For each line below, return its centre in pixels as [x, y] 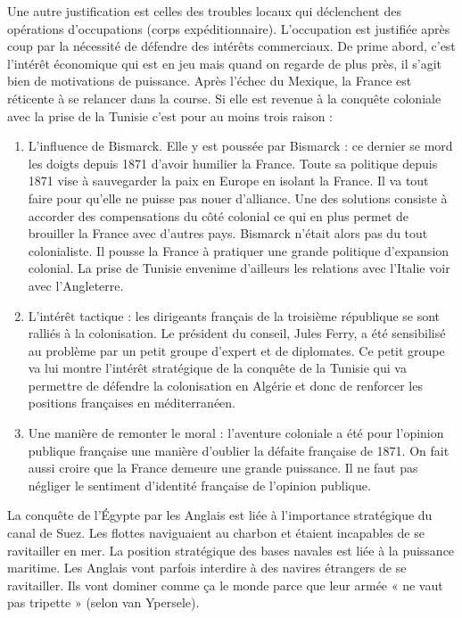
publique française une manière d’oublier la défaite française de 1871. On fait [239, 450]
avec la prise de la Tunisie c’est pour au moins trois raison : [170, 115]
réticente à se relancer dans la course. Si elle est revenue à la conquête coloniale [224, 98]
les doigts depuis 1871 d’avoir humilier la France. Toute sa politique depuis [233, 163]
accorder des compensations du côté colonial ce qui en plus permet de [219, 215]
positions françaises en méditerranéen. [132, 403]
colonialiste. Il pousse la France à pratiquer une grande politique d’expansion [239, 250]
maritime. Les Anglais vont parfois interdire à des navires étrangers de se [207, 568]
